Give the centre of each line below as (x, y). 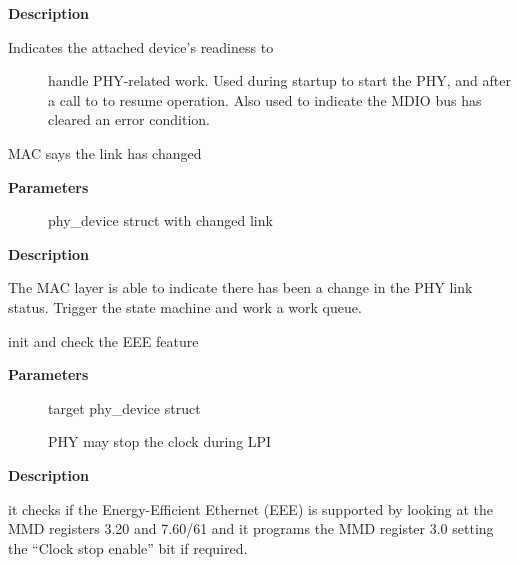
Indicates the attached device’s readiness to (141, 46)
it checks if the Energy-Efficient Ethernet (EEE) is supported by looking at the (250, 508)
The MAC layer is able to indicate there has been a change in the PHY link (240, 287)
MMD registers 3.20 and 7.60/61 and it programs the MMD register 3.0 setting (251, 528)
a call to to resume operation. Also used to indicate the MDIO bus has (265, 99)
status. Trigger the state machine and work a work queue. (185, 306)
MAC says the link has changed (105, 152)
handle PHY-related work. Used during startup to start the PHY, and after (279, 80)
